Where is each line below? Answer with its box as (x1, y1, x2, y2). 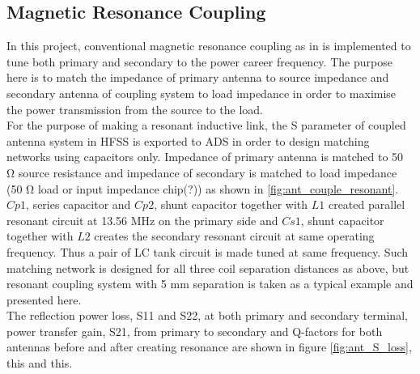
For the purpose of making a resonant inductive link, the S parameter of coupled (6, 117, 406, 134)
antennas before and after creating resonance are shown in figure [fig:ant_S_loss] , (6, 338, 412, 355)
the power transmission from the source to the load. (6, 100, 264, 117)
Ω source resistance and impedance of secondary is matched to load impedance (6, 164, 397, 181)
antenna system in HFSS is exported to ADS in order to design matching (6, 132, 370, 149)
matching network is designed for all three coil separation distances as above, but (6, 259, 409, 276)
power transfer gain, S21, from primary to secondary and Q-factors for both (6, 322, 383, 339)
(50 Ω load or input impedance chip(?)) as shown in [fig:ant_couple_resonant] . (6, 180, 399, 197)
